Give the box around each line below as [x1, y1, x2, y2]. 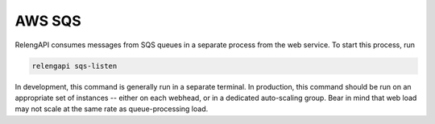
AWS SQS [14, 12, 82, 30]
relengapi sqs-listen [31, 61, 118, 70]
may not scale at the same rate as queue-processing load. [14, 104, 209, 114]
